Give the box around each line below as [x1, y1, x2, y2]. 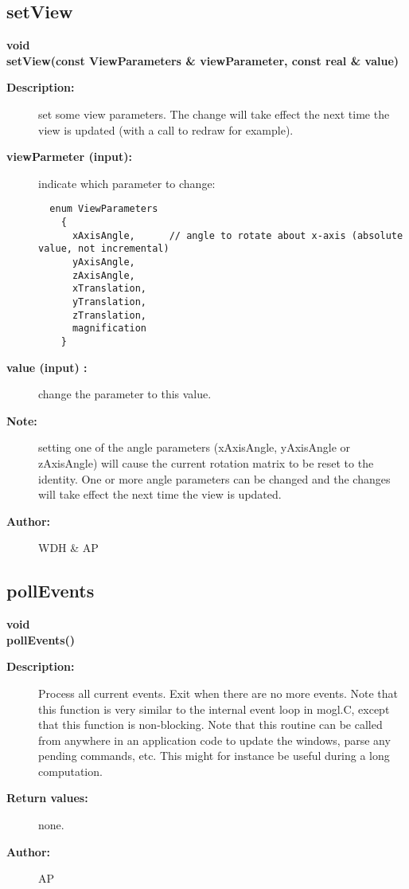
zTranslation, [72, 309, 147, 321]
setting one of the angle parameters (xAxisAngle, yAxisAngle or [38, 439, 351, 456]
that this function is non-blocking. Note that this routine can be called [38, 716, 383, 733]
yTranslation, [72, 296, 147, 307]
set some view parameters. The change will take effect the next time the [38, 105, 390, 122]
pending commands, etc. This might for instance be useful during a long [38, 747, 390, 764]
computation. [38, 762, 103, 779]
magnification [72, 323, 147, 335]
